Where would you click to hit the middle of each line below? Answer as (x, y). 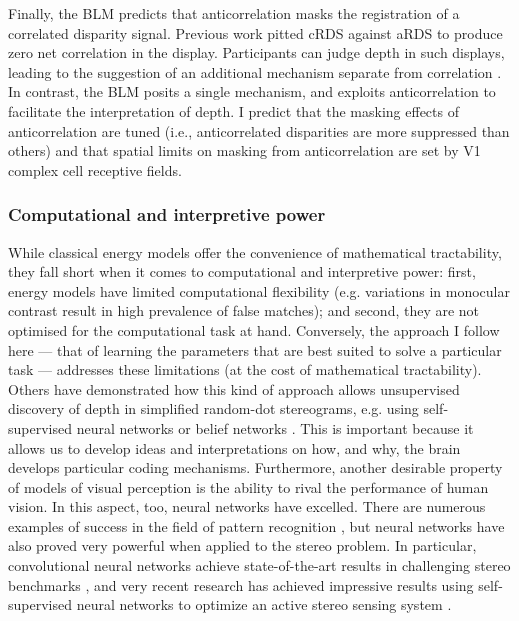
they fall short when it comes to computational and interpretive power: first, (242, 271)
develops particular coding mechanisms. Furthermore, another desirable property (255, 467)
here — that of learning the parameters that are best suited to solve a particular (255, 349)
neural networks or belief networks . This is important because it (275, 427)
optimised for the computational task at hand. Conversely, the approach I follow (254, 329)
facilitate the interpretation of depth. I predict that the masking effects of (233, 110)
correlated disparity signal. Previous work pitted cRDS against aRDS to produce (255, 32)
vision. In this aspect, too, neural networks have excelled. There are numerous (247, 506)
